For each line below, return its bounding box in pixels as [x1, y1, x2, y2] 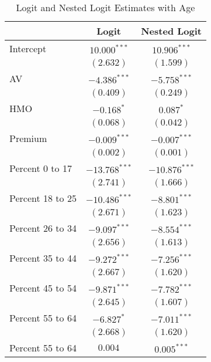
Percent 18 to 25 [9, 191, 77, 205]
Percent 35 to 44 [9, 251, 77, 265]
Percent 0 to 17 [9, 161, 72, 175]
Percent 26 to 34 [9, 221, 77, 235]
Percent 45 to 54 [9, 281, 77, 295]
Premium [9, 131, 47, 145]
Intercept [9, 42, 47, 55]
